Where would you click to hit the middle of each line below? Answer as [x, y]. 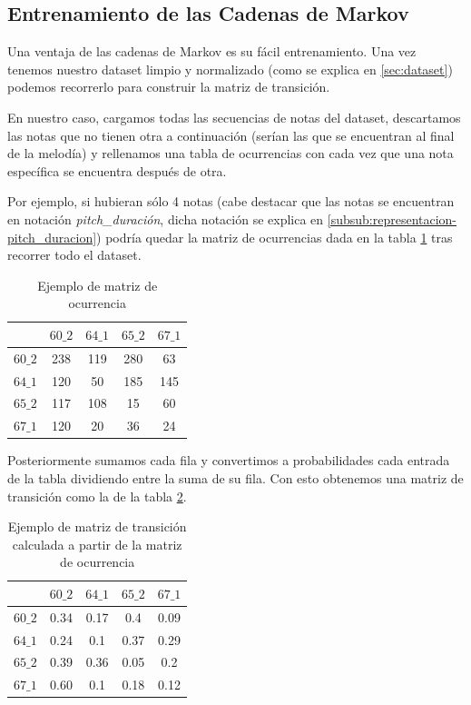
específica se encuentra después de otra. [117, 170]
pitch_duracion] [52, 237]
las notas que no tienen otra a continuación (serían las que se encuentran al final [231, 135]
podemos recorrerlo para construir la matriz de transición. [169, 87]
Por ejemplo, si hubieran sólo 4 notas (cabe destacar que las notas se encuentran [231, 201]
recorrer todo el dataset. [74, 255]
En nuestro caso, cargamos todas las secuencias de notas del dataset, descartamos [234, 117]
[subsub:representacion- [392, 218]
